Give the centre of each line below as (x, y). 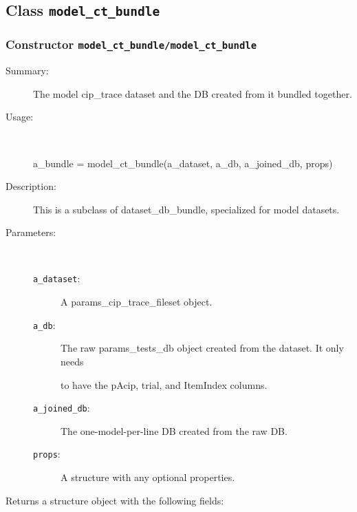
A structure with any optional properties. (148, 477)
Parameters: (31, 232)
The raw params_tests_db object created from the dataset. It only (202, 348)
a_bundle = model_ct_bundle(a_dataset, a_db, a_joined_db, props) (183, 163)
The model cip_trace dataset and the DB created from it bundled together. (193, 93)
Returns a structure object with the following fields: (115, 500)
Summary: (27, 71)
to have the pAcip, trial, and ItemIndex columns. (164, 384)
